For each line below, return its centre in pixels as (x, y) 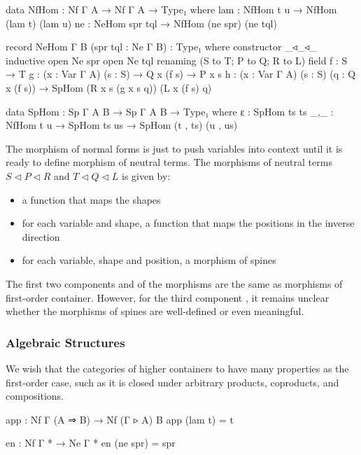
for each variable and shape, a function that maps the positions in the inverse (188, 223)
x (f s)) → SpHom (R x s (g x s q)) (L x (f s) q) (109, 87)
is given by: (146, 175)
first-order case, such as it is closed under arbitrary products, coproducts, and (172, 382)
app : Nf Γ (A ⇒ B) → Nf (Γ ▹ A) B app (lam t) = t (120, 419)
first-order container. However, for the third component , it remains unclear (168, 297)
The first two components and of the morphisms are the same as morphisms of (174, 283)
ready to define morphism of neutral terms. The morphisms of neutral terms (169, 162)
